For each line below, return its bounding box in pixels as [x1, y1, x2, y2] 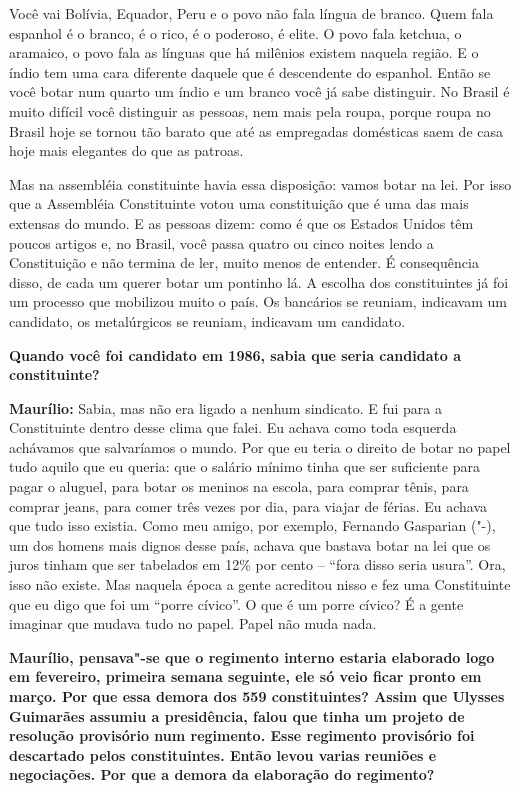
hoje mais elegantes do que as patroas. [9, 140, 244, 161]
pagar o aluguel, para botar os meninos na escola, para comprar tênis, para [9, 476, 469, 497]
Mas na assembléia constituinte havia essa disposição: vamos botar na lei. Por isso [9, 173, 512, 194]
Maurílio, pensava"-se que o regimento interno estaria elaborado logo [9, 646, 495, 667]
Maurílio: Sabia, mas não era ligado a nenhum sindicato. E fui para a [9, 397, 442, 418]
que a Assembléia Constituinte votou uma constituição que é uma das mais [9, 193, 469, 214]
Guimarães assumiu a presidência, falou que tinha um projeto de [9, 705, 465, 726]
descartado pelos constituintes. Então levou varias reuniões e [9, 744, 437, 765]
